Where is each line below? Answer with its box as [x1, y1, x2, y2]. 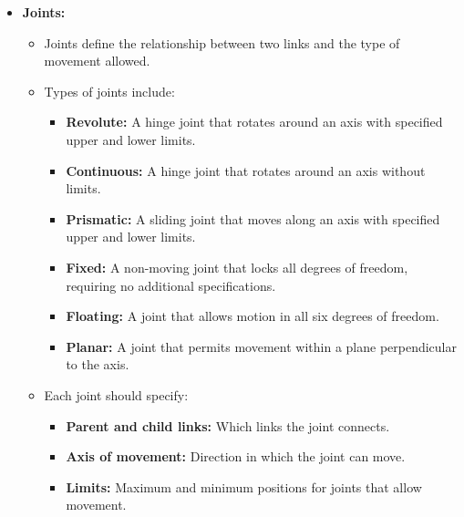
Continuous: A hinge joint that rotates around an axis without [66, 160, 426, 180]
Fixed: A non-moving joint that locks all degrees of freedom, [66, 257, 408, 276]
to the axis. [66, 355, 129, 374]
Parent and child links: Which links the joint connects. [66, 416, 390, 435]
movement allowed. [44, 51, 150, 70]
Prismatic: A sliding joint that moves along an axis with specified [66, 209, 440, 228]
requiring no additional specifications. [66, 275, 276, 295]
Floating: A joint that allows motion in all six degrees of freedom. [66, 306, 439, 326]
